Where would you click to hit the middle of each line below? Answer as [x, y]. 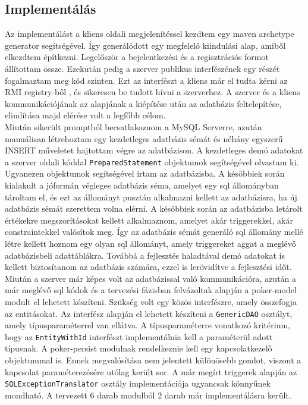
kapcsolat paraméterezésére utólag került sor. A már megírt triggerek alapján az [151, 371]
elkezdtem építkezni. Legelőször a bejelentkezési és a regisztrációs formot [137, 57]
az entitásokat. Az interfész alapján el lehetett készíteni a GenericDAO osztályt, [149, 313]
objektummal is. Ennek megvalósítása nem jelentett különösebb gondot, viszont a [153, 360]
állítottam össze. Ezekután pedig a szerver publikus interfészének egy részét [142, 68]
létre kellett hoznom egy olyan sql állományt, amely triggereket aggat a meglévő [150, 243]
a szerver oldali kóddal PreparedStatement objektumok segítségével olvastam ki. [152, 161]
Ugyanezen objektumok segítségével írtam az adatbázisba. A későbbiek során [145, 173]
